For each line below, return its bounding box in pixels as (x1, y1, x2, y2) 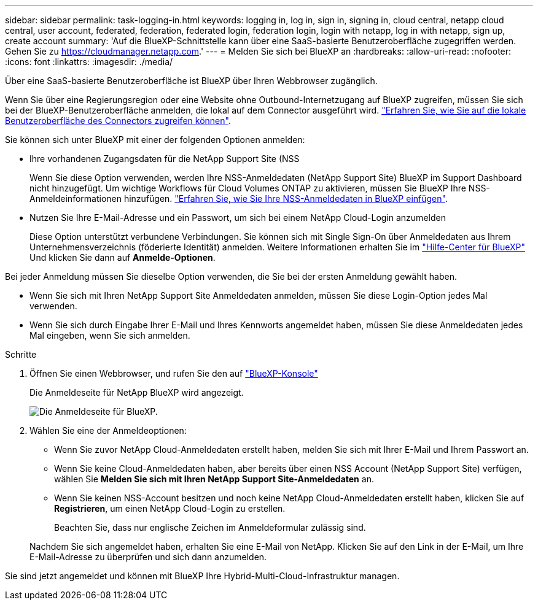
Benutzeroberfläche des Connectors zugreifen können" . (5, 115, 231, 126)
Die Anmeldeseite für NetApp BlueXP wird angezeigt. (29, 387, 244, 398)
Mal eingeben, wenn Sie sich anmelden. (29, 330, 190, 341)
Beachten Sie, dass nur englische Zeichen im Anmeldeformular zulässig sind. (54, 522, 366, 533)
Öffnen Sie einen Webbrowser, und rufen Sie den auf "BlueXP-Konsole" (29, 368, 318, 379)
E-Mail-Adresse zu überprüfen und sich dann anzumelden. (29, 552, 267, 562)
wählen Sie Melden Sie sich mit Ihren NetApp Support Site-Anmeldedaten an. (54, 474, 374, 484)
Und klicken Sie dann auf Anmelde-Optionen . (29, 252, 216, 263)
